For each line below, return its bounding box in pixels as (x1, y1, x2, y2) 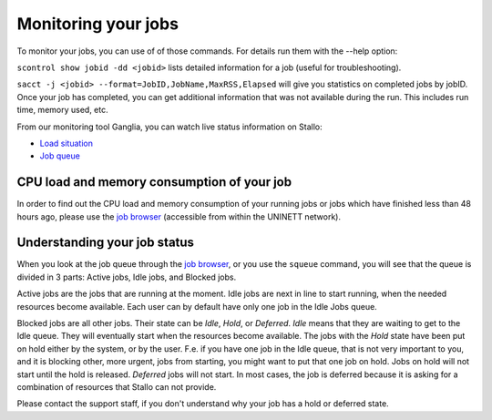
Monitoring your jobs (16, 14, 179, 34)
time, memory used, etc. (16, 105, 108, 116)
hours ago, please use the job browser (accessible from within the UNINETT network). (16, 210, 342, 222)
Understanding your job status (16, 235, 195, 251)
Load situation (39, 138, 93, 149)
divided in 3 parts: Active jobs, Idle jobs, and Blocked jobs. (16, 271, 237, 282)
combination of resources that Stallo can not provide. (16, 382, 217, 392)
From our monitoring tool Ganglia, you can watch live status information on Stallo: (16, 121, 323, 132)
